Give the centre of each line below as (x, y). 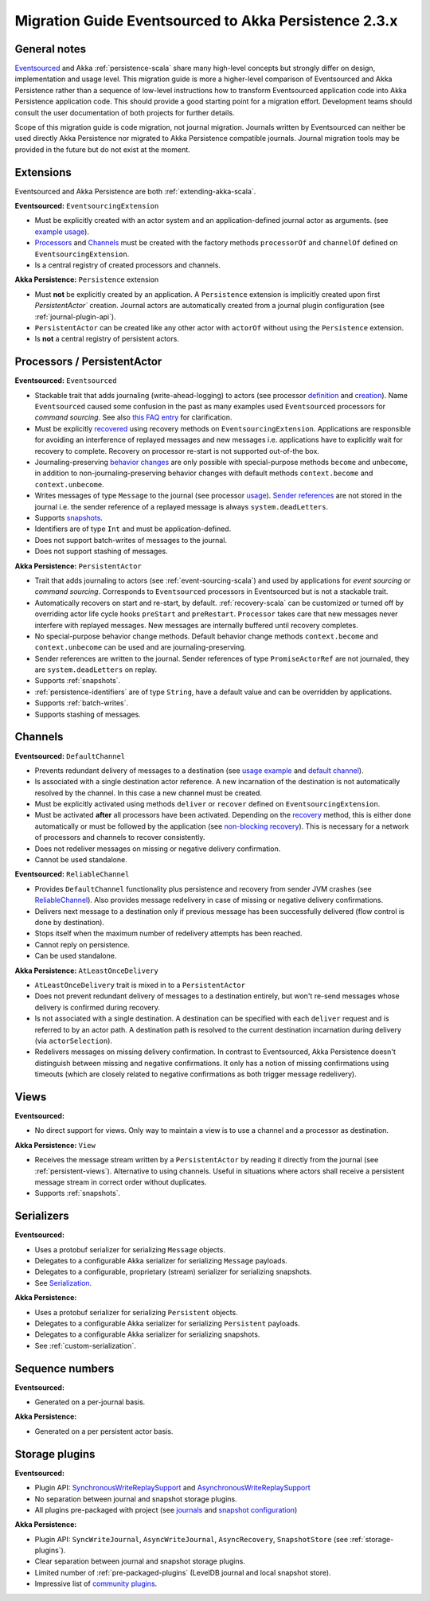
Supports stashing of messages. (88, 714)
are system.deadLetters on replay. (96, 670)
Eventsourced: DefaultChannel (70, 756)
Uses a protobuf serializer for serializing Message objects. (130, 1249)
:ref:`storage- (372, 1539)
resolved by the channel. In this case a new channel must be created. (149, 793)
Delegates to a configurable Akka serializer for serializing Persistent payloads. (167, 1323)
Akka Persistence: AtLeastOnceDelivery (87, 970)
